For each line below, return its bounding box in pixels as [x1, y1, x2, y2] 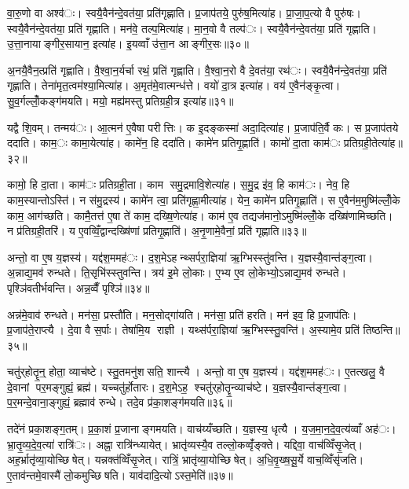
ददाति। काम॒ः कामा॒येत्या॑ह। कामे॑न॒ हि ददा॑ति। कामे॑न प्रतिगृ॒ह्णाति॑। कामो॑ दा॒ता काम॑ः [7, 134, 341, 151]
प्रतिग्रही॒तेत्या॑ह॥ [344, 134, 403, 151]
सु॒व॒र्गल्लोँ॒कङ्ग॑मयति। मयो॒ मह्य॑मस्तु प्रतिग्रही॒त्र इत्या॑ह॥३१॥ [7, 92, 234, 108]
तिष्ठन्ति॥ [363, 322, 400, 338]
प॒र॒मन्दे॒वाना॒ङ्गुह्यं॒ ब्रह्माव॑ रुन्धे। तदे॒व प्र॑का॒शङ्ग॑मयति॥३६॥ [7, 394, 232, 410]
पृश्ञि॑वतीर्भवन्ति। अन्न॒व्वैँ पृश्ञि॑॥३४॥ [7, 279, 150, 296]
